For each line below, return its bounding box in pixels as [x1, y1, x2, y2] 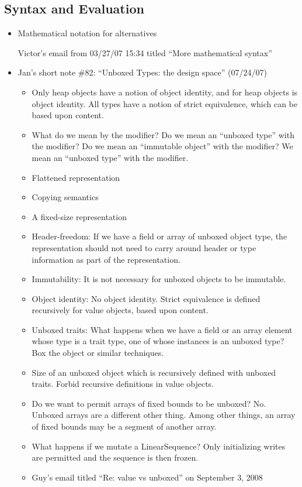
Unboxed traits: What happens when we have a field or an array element [32, 323, 293, 335]
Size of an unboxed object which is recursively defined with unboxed [32, 366, 276, 378]
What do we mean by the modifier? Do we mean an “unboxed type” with [32, 128, 294, 140]
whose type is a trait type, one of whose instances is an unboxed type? [32, 335, 284, 347]
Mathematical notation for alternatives [18, 27, 157, 39]
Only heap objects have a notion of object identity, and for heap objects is [32, 85, 298, 98]
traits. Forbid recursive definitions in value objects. [32, 378, 214, 390]
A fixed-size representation [32, 210, 127, 222]
